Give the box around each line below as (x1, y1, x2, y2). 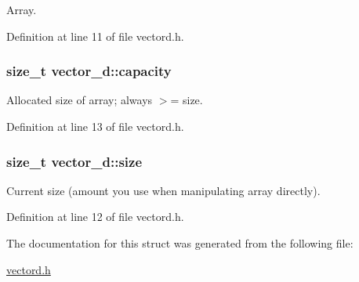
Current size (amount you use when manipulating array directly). (6, 182, 321, 198)
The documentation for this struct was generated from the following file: (6, 235, 354, 251)
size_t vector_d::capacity (6, 61, 172, 81)
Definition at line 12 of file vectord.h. (6, 208, 184, 225)
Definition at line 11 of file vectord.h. (6, 27, 184, 44)
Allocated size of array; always (6, 92, 153, 108)
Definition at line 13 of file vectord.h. (6, 118, 184, 134)
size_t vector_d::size (6, 151, 143, 171)
